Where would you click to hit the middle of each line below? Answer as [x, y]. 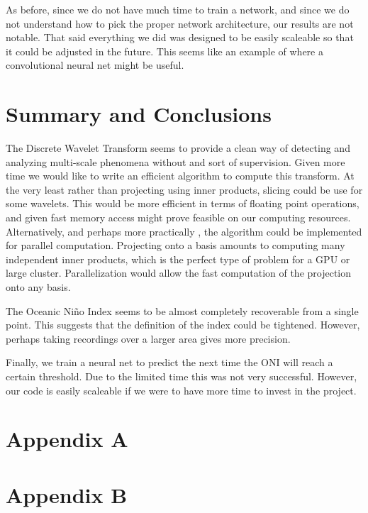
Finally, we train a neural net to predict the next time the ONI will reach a [169, 362]
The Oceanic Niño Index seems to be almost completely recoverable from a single [182, 310]
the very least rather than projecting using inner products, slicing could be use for [184, 189]
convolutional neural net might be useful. [95, 65]
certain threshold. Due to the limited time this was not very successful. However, [182, 376]
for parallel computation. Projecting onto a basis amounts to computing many [175, 245]
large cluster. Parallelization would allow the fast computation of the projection [179, 273]
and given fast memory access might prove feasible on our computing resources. [178, 217]
